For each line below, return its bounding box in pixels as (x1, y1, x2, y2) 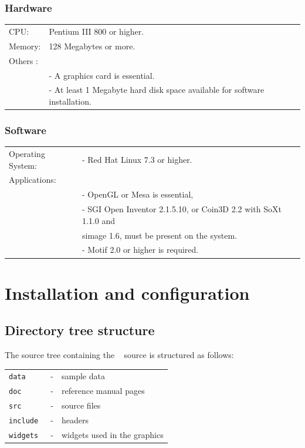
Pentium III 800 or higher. (49, 25, 144, 37)
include (9, 417, 39, 426)
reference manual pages (61, 385, 145, 397)
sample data (61, 370, 105, 382)
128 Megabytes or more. (49, 39, 135, 52)
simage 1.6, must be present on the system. (82, 229, 238, 241)
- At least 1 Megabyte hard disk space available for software (49, 83, 265, 96)
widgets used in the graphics (61, 429, 164, 441)
